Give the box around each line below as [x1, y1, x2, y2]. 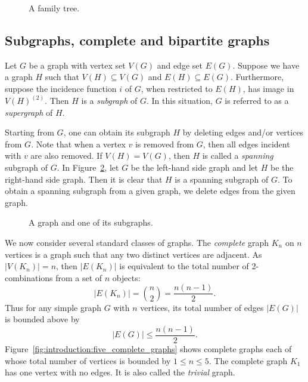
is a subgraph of [81, 94, 138, 107]
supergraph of [5, 106, 53, 118]
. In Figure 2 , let [57, 161, 119, 173]
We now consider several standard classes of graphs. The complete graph [5, 236, 269, 248]
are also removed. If [30, 149, 102, 162]
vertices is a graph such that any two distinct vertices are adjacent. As [5, 248, 262, 260]
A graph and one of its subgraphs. [29, 216, 153, 229]
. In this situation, [146, 94, 213, 107]
